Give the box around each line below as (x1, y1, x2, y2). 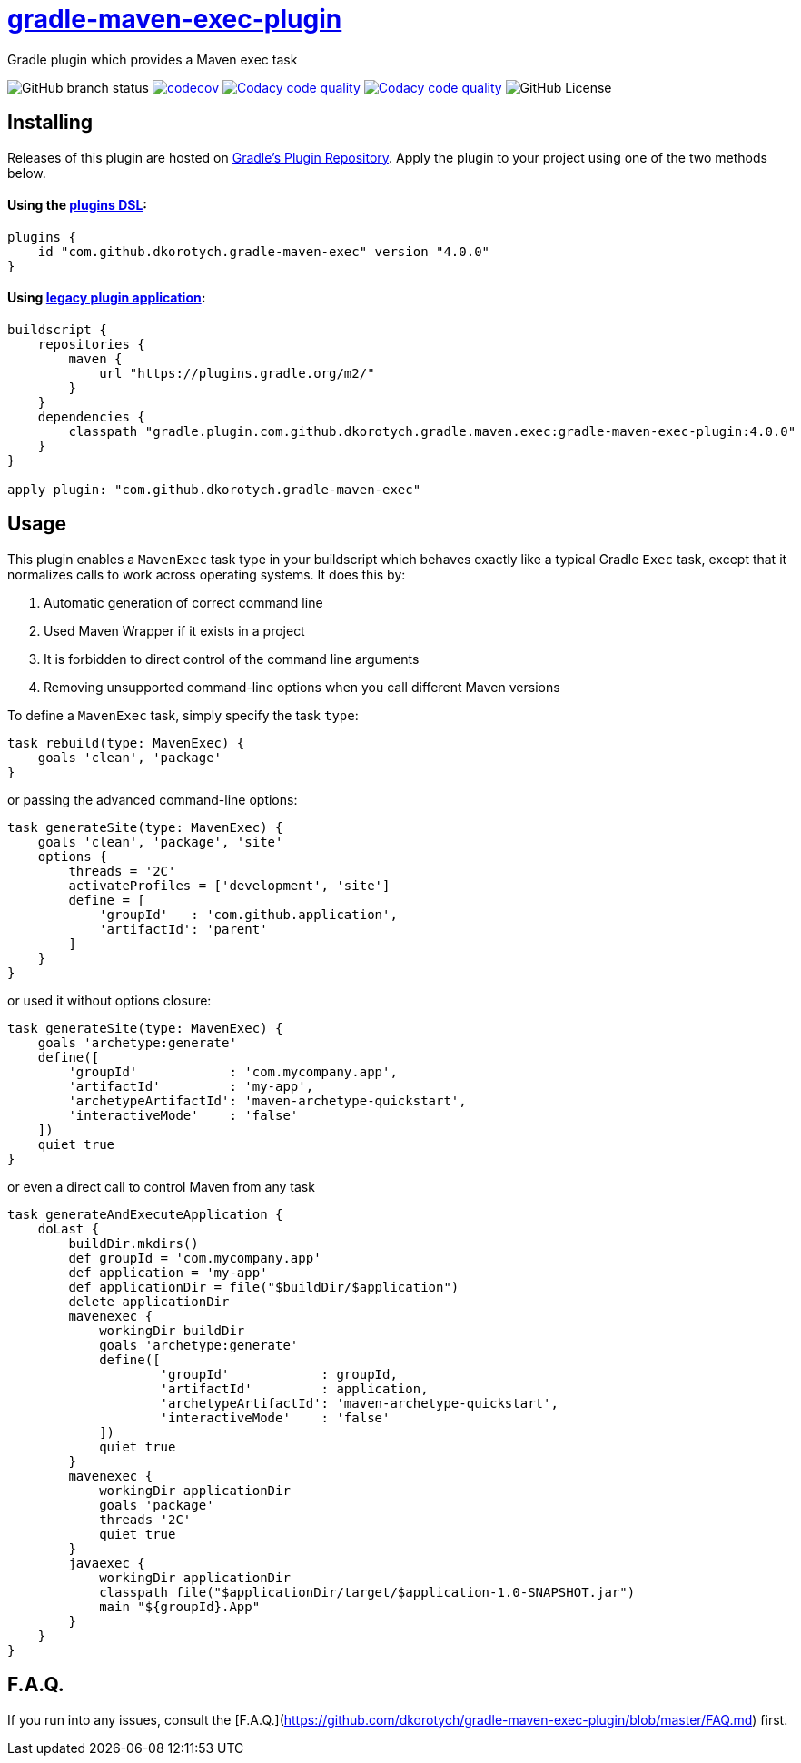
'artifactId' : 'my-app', (68, 1078, 314, 1094)
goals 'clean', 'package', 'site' (37, 834, 283, 849)
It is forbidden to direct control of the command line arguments (44, 650, 420, 667)
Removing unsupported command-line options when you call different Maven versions (44, 678, 560, 695)
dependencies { (37, 410, 145, 425)
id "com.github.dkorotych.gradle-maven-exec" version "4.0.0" (37, 243, 490, 259)
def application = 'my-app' (68, 1264, 268, 1280)
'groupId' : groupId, (160, 1366, 398, 1382)
